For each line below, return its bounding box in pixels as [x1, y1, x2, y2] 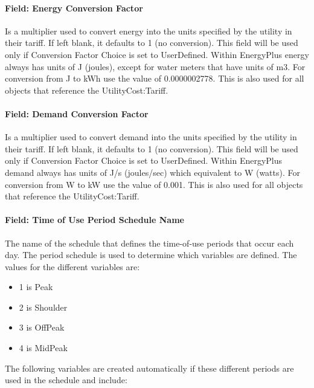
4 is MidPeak [19, 341, 68, 354]
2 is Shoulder [19, 300, 68, 313]
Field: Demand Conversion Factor [5, 107, 149, 120]
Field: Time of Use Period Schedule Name [5, 213, 184, 226]
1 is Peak [19, 280, 53, 293]
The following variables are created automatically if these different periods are [5, 361, 294, 374]
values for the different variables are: [5, 260, 140, 273]
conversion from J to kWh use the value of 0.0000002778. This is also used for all [5, 72, 304, 85]
